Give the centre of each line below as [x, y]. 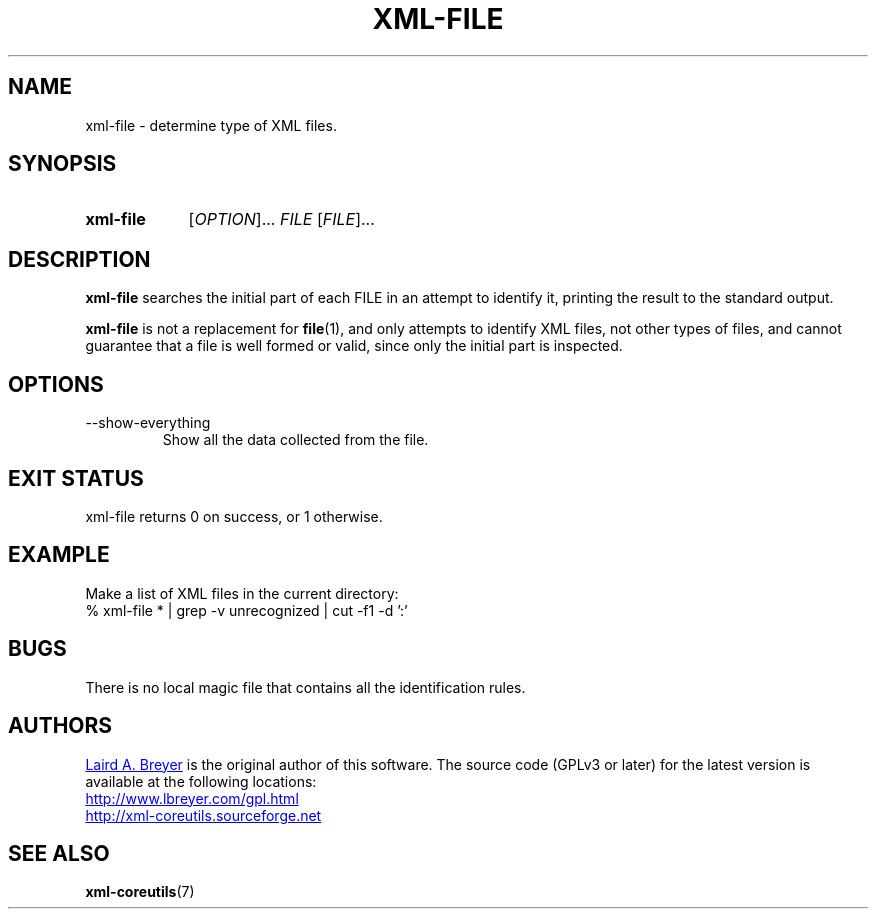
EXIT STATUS [76, 478]
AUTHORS [60, 726]
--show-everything [148, 423]
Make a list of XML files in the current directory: [242, 593]
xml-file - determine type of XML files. [211, 125]
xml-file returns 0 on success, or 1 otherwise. [234, 516]
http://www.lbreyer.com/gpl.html [192, 798]
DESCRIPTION [79, 259]
